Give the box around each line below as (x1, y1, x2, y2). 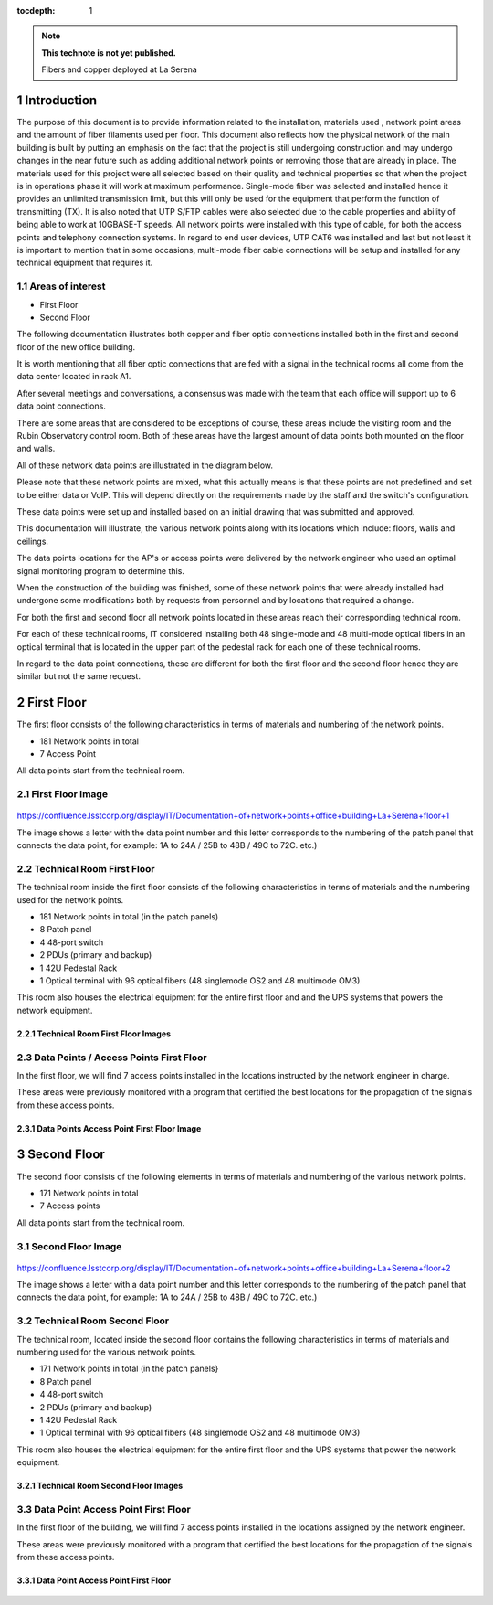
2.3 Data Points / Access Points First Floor (16, 1051, 207, 1064)
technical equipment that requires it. (16, 257, 153, 269)
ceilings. (16, 536, 49, 547)
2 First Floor (16, 695, 87, 710)
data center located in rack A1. (16, 371, 131, 382)
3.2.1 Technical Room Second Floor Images (16, 1481, 184, 1492)
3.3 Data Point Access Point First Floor (16, 1503, 191, 1515)
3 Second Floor (16, 1147, 105, 1163)
